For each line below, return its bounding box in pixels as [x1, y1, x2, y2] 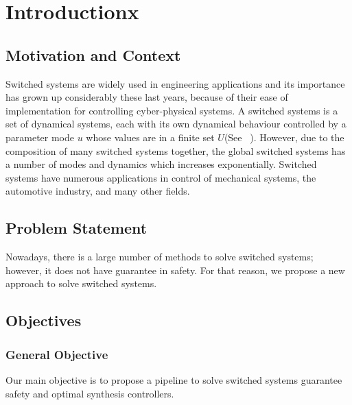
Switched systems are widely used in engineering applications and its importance [5, 76, 345, 90]
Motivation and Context [5, 44, 181, 65]
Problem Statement [5, 217, 148, 238]
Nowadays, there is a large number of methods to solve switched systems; [5, 249, 314, 264]
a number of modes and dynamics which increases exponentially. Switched [5, 157, 317, 171]
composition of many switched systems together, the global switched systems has [5, 143, 346, 158]
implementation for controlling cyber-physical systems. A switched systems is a [5, 103, 338, 117]
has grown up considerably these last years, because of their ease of [5, 90, 288, 104]
